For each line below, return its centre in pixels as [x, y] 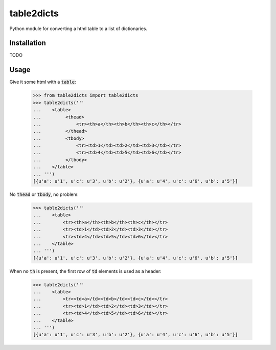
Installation [28, 43]
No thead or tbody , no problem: [44, 194]
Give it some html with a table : [43, 82]
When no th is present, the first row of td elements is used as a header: [86, 271]
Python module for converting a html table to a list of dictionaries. [78, 29]
